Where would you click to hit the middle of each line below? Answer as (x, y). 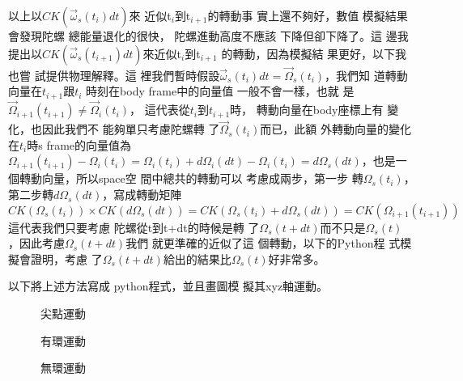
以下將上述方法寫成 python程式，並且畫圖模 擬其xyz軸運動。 (168, 286)
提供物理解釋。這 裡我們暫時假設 (133, 75)
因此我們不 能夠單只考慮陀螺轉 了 (131, 129)
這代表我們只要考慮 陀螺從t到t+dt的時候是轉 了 (134, 227)
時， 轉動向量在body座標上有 (307, 110)
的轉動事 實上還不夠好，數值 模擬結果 (308, 15)
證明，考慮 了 (66, 258)
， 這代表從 (159, 110)
